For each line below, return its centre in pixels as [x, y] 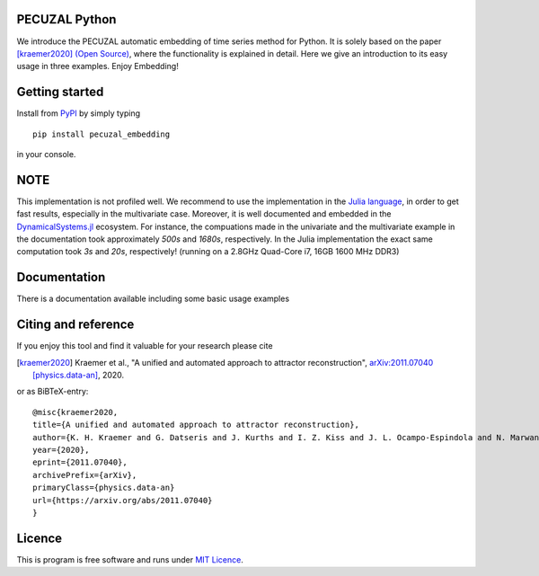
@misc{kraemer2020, [75, 412]
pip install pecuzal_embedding [102, 134]
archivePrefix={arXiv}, [85, 475]
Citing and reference [75, 325]
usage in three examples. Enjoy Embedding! [97, 66]
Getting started [60, 92]
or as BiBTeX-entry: [53, 392]
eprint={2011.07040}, [80, 462]
